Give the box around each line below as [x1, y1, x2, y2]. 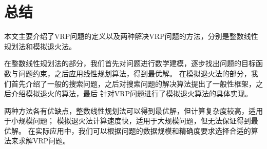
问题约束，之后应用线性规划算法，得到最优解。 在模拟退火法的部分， [18, 68, 251, 78]
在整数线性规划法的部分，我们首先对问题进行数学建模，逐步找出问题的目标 [4, 58, 256, 69]
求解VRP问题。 [18, 135, 70, 146]
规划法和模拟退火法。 [4, 40, 76, 51]
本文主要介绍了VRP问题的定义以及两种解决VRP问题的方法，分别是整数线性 [4, 31, 258, 41]
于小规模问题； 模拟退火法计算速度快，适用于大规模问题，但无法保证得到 [4, 115, 251, 126]
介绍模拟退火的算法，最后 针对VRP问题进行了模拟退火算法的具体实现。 [11, 88, 252, 99]
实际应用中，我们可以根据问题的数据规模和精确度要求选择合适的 [35, 125, 251, 136]
